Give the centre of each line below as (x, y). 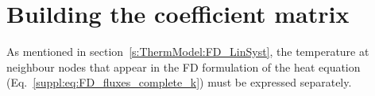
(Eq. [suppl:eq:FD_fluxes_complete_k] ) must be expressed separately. (179, 82)
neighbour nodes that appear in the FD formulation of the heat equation (184, 66)
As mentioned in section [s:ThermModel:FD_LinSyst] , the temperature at (188, 52)
